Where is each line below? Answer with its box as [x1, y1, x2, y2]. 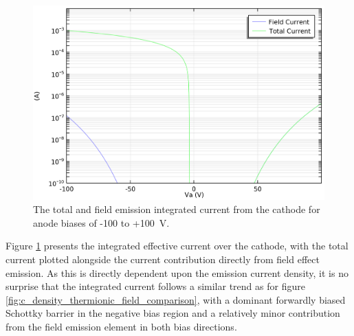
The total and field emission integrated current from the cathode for [33, 202, 320, 216]
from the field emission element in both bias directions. [5, 320, 237, 333]
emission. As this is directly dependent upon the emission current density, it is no [5, 265, 349, 280]
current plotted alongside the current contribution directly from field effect [5, 252, 320, 267]
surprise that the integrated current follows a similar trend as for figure [5, 279, 305, 293]
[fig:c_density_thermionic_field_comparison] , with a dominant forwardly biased [5, 292, 346, 306]
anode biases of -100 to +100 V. [33, 215, 170, 229]
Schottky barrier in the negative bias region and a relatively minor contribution [5, 306, 340, 320]
